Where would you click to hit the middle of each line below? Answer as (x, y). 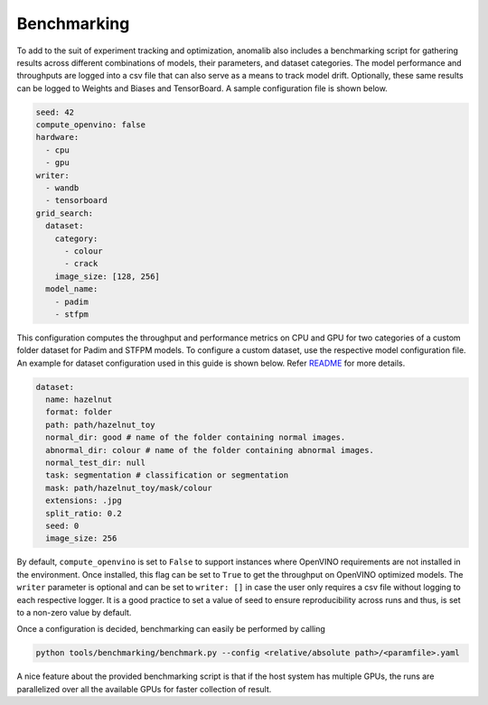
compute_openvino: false (91, 125)
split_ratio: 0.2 (84, 513)
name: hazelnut (79, 400)
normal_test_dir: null (96, 463)
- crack (81, 264)
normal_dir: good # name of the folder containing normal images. (196, 437)
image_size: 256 (81, 538)
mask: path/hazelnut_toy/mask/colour (129, 488)
